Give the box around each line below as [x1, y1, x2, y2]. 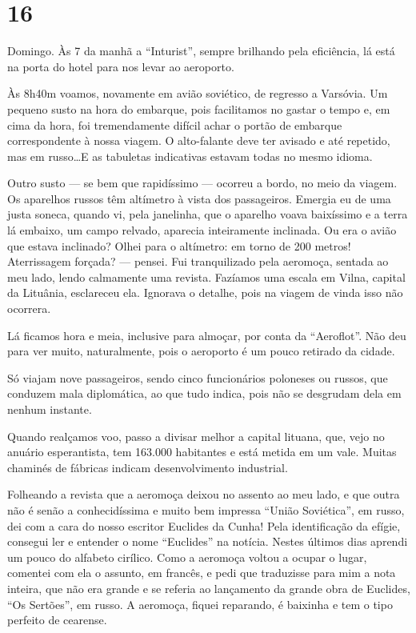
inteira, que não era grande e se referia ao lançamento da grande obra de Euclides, [7, 579, 410, 596]
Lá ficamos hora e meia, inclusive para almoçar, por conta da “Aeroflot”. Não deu [7, 327, 406, 343]
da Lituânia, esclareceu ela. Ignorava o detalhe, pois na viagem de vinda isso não [7, 284, 403, 301]
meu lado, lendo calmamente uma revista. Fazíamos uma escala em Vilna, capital [7, 268, 406, 285]
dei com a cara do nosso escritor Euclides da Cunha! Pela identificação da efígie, [7, 517, 401, 534]
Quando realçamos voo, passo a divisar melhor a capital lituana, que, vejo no [7, 427, 385, 444]
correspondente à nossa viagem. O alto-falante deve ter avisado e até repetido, [7, 132, 390, 149]
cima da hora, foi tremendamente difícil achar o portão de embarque [7, 116, 342, 133]
